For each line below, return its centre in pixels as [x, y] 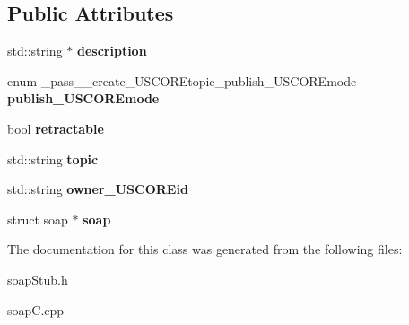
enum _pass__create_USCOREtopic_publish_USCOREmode [182, 80]
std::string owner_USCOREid [98, 189]
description [112, 51]
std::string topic [53, 158]
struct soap [38, 219]
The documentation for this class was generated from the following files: [205, 249]
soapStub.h [38, 279]
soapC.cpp [36, 309]
